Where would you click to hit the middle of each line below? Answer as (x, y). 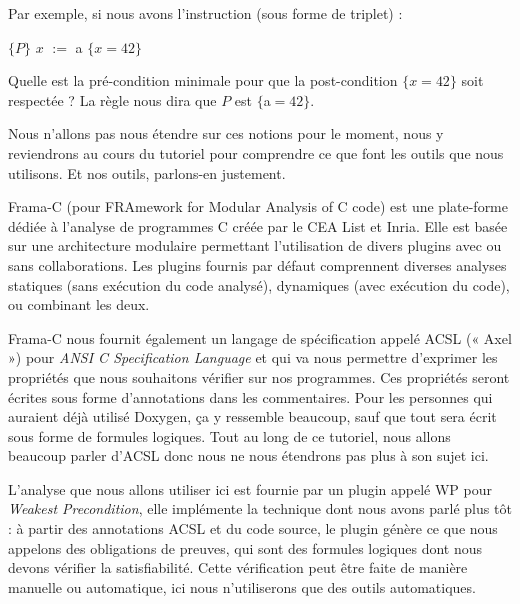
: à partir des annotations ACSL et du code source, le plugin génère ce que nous (253, 528)
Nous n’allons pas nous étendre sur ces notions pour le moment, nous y (226, 133)
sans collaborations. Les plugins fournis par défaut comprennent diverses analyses (257, 264)
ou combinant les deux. (79, 304)
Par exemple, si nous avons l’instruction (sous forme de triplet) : (205, 13)
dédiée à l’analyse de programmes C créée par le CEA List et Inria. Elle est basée (258, 225)
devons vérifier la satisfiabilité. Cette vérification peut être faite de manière (238, 567)
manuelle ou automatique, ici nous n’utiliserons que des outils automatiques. (242, 586)
